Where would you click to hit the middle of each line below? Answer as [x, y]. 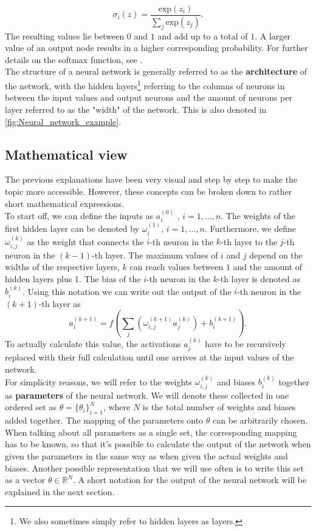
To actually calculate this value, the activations [93, 343]
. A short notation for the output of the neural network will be [190, 480]
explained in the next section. [60, 491]
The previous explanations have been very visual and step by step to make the [151, 179]
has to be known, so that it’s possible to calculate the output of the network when [158, 444]
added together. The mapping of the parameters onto [104, 420]
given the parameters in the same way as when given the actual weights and [146, 455]
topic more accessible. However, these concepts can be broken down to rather [149, 191]
